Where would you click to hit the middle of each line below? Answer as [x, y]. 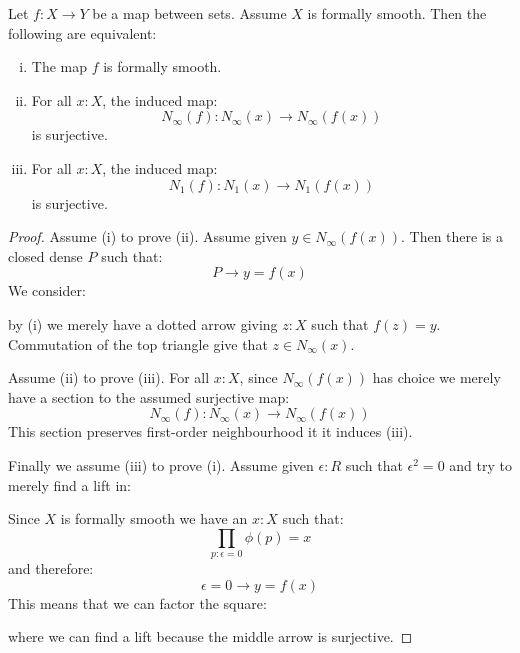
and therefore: [51, 568]
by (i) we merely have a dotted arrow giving [143, 323]
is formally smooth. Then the [397, 13]
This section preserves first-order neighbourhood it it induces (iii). [210, 431]
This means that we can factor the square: [137, 602]
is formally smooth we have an [154, 518]
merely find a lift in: [69, 484]
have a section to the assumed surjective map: [149, 396]
